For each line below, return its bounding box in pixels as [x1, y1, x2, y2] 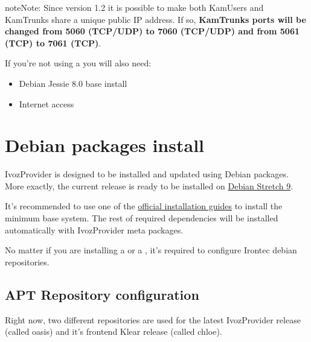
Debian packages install [5, 133, 205, 157]
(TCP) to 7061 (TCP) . [5, 36, 101, 49]
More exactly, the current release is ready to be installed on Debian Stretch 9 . [5, 179, 293, 192]
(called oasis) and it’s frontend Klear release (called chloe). [5, 325, 222, 338]
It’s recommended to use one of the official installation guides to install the [5, 200, 283, 212]
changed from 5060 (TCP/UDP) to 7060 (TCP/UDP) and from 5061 [5, 25, 300, 37]
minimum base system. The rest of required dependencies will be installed [5, 212, 278, 224]
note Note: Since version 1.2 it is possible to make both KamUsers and [5, 1, 264, 13]
